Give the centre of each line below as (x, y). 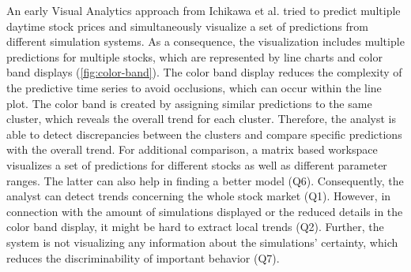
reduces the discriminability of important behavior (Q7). (143, 257)
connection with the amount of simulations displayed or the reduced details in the (205, 211)
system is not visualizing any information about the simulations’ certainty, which (202, 242)
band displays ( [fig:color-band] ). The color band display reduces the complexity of (204, 72)
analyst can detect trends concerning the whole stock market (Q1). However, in (199, 196)
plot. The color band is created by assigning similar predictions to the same (189, 103)
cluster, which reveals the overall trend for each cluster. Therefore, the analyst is (201, 119)
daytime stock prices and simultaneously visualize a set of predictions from (187, 26)
